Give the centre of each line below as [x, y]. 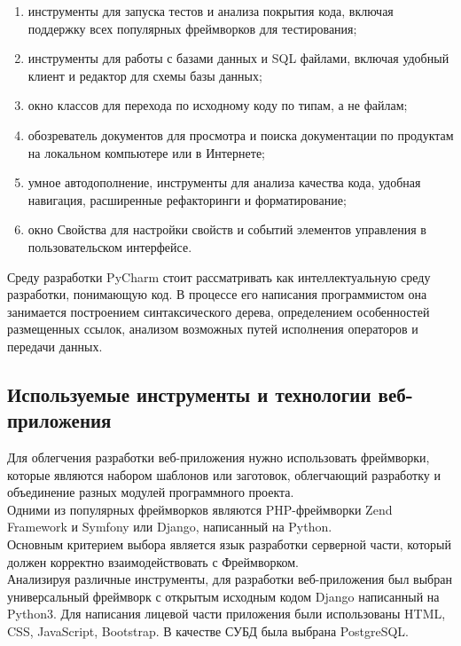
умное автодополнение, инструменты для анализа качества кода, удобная [224, 182]
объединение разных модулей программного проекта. [151, 492]
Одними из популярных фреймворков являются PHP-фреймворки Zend [200, 509]
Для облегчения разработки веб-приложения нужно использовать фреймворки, [219, 457]
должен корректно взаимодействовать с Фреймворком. [153, 561]
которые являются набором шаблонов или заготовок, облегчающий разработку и [224, 474]
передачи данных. [55, 346]
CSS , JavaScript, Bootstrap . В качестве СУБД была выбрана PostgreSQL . [208, 631]
